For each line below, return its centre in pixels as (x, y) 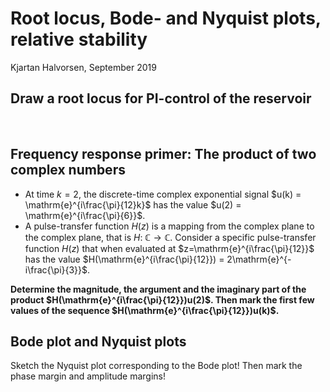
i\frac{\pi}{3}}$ (56, 269)
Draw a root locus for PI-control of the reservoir (161, 98)
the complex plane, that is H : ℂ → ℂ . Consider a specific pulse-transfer (170, 237)
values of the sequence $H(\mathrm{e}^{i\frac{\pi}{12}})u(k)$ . (145, 310)
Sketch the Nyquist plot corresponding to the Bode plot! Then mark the (156, 366)
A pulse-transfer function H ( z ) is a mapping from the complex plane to (169, 226)
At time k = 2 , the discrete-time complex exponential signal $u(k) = (163, 194)
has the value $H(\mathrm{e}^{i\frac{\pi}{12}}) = (124, 259)
